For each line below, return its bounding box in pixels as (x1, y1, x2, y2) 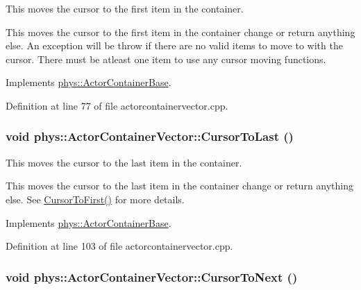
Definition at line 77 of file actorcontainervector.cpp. (6, 98, 228, 112)
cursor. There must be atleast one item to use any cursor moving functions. (6, 51, 326, 66)
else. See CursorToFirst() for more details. (6, 191, 185, 206)
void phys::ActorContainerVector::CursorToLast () (6, 128, 294, 145)
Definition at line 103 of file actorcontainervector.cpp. (6, 239, 233, 253)
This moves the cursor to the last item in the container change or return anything (6, 178, 354, 193)
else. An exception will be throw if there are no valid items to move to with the (6, 38, 343, 53)
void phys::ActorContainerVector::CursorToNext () (6, 268, 298, 285)
